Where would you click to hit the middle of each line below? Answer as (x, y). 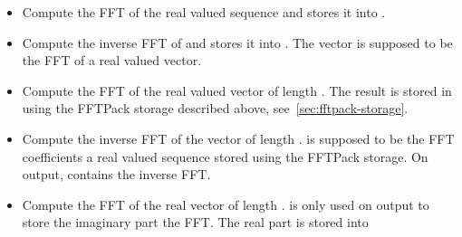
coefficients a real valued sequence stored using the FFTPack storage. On (225, 156)
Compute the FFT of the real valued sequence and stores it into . (204, 12)
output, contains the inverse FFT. (116, 174)
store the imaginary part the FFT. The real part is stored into (195, 222)
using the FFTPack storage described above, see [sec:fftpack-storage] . (215, 108)
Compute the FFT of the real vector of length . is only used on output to (226, 204)
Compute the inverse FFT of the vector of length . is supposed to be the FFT (238, 138)
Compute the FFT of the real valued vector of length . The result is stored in (237, 90)
